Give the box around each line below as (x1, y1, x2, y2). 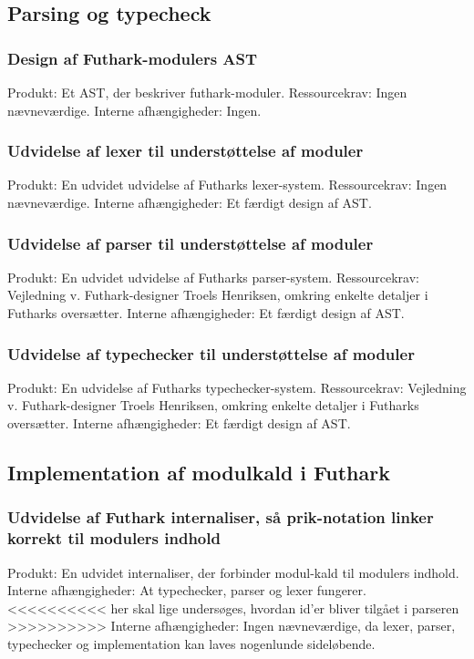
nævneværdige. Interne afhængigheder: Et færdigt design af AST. (7, 193, 372, 211)
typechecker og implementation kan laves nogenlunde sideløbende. (7, 633, 376, 653)
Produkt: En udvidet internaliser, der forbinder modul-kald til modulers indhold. (7, 562, 459, 582)
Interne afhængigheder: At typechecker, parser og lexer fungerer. (7, 581, 366, 600)
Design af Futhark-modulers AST (7, 46, 258, 69)
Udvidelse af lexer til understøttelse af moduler (7, 139, 364, 162)
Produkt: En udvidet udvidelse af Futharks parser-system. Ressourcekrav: (7, 267, 419, 286)
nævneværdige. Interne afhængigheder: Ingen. (7, 100, 262, 119)
